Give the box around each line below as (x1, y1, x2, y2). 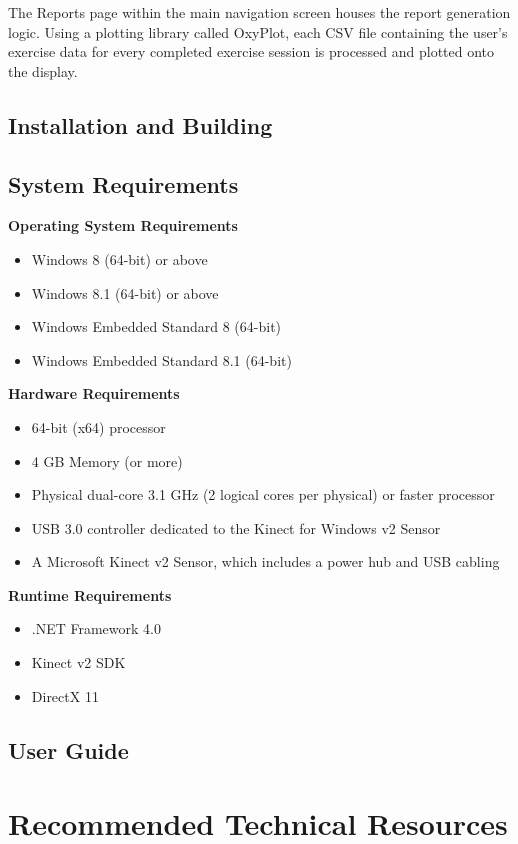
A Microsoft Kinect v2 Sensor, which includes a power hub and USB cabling (31, 551, 500, 572)
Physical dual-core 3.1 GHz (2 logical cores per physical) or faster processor (31, 484, 495, 505)
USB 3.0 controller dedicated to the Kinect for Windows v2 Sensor (31, 517, 441, 538)
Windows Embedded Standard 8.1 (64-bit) (31, 349, 292, 370)
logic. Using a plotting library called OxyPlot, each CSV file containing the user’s (8, 21, 508, 42)
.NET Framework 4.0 (31, 618, 161, 639)
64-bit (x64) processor (31, 416, 166, 437)
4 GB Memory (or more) (31, 450, 183, 471)
